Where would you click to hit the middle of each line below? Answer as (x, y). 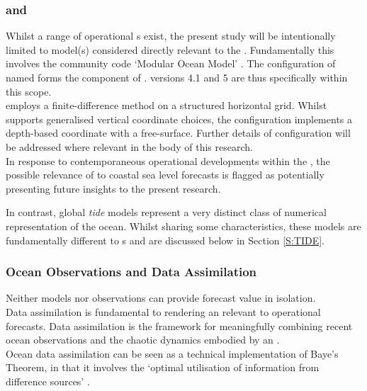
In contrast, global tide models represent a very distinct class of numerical (166, 212)
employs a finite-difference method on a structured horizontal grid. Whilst (166, 105)
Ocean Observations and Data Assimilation (131, 272)
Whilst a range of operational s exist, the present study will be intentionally (171, 36)
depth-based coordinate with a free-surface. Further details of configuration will (178, 133)
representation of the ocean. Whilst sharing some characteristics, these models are (183, 226)
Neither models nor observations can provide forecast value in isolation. (161, 298)
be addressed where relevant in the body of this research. (129, 146)
